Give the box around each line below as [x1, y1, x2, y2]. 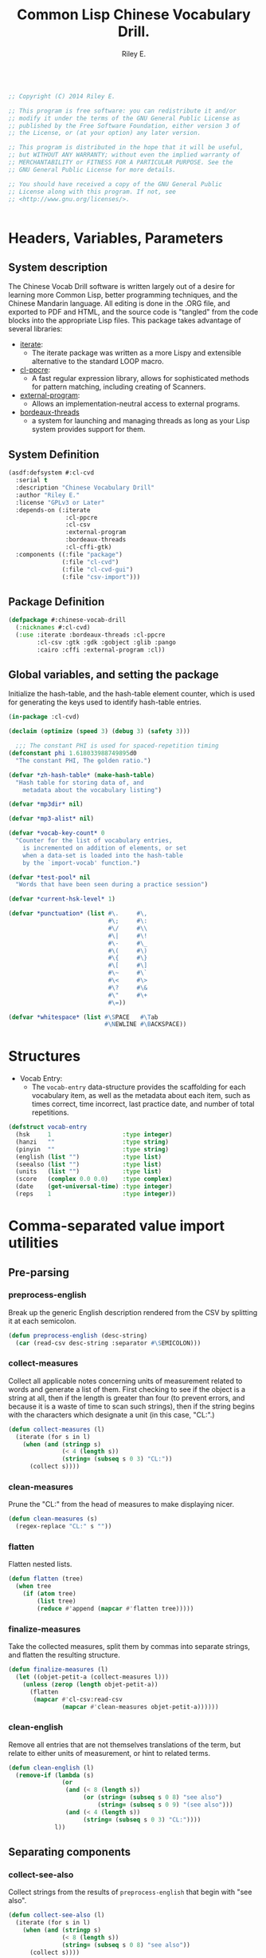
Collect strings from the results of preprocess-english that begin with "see [8, 1887, 252, 1897]
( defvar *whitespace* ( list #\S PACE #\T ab [8, 1013, 158, 1021]
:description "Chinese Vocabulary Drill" [15, 484, 155, 492]
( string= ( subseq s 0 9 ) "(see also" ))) [96, 1801, 233, 1809]
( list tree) [37, 1597, 77, 1606]
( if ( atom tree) [22, 1590, 77, 1598]
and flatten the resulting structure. [8, 1651, 121, 1660]
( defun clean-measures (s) [8, 1515, 98, 1523]
